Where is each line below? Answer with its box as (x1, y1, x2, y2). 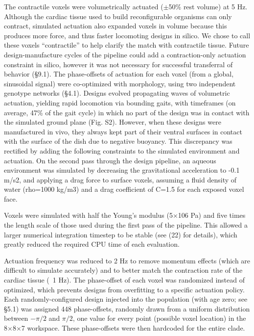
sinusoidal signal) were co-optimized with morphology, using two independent (4, 78, 236, 88)
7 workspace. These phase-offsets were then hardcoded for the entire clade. (21, 323, 245, 333)
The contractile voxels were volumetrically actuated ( (4, 1, 163, 11)
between (4, 313, 28, 323)
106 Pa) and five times (178, 210, 246, 220)
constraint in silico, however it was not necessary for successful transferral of (4, 59, 233, 69)
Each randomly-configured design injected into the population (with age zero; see (4, 294, 248, 304)
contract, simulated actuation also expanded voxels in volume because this (4, 21, 227, 31)
